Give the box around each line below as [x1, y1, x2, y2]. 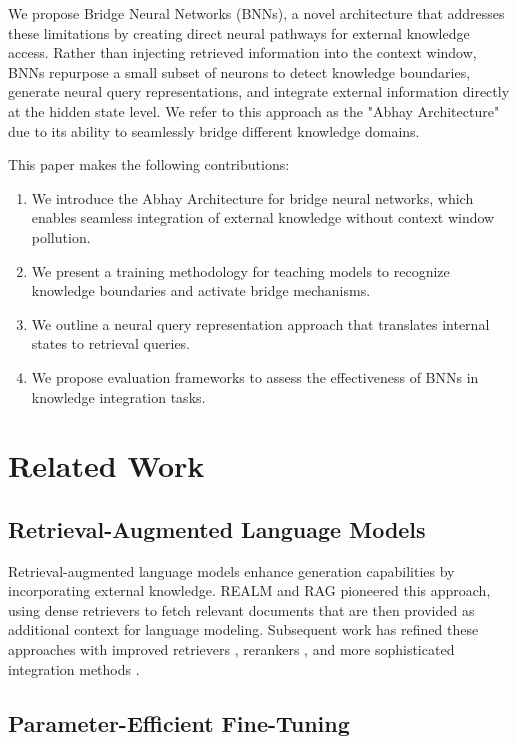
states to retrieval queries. [31, 333, 191, 354]
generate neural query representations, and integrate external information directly [8, 81, 510, 102]
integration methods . [8, 658, 140, 679]
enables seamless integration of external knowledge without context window [31, 207, 495, 228]
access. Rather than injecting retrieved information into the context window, [8, 42, 477, 63]
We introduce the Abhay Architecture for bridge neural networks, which [31, 187, 474, 208]
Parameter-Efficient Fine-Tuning [8, 707, 350, 738]
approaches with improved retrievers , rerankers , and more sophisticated [8, 639, 455, 660]
